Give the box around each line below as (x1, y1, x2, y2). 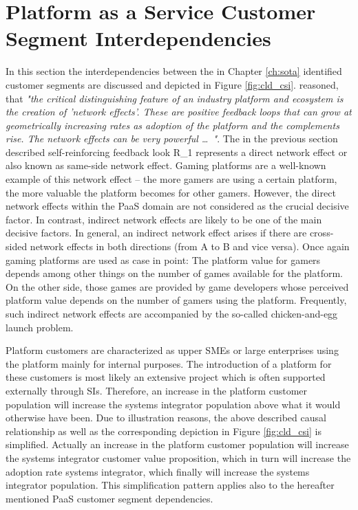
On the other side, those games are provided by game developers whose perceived (6, 279, 349, 293)
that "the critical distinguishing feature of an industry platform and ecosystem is (6, 91, 344, 105)
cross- (309, 225, 334, 240)
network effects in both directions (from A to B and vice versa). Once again (30, 239, 350, 254)
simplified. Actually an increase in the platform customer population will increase (6, 437, 349, 452)
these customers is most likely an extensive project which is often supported (6, 370, 326, 384)
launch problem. (6, 320, 74, 334)
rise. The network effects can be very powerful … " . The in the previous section (6, 131, 338, 146)
